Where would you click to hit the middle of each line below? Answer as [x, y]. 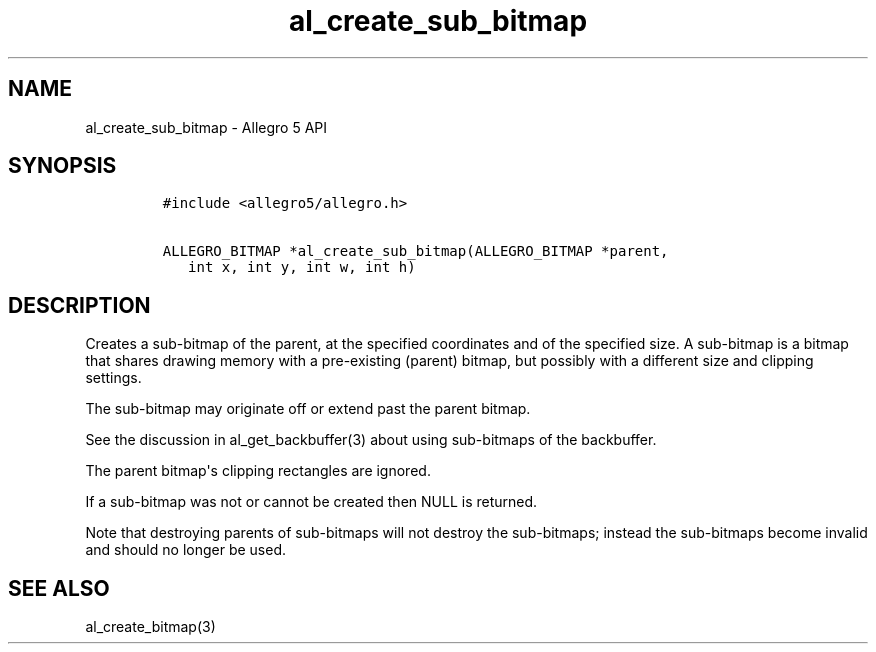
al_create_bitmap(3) [150, 627]
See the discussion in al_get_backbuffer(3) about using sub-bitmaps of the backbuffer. [371, 440]
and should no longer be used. [185, 550]
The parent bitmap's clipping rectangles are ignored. [258, 471]
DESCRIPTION [79, 305]
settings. [113, 378]
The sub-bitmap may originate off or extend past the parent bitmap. [308, 409]
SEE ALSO [59, 588]
